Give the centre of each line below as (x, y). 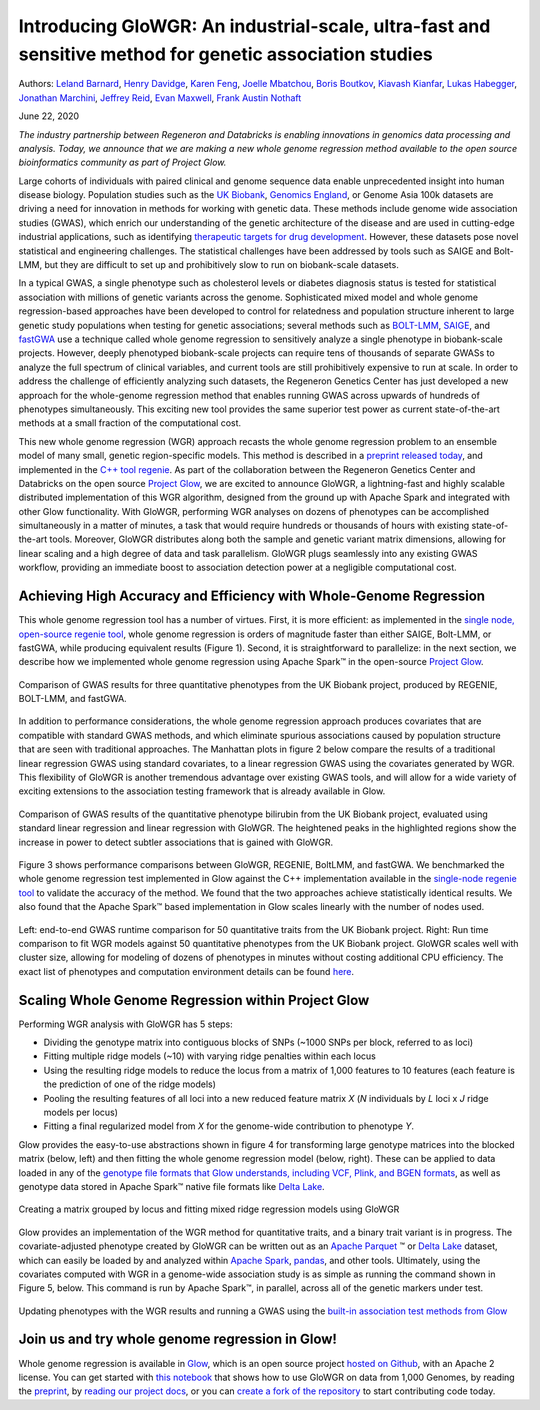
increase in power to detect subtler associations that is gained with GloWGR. (176, 842)
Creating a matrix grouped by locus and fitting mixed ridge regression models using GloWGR (209, 1209)
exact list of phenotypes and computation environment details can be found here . (186, 971)
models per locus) (81, 1112)
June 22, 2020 (49, 116)
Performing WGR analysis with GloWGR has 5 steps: (126, 1024)
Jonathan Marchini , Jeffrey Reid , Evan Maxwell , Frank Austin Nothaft (160, 97)
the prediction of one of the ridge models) (130, 1084)
